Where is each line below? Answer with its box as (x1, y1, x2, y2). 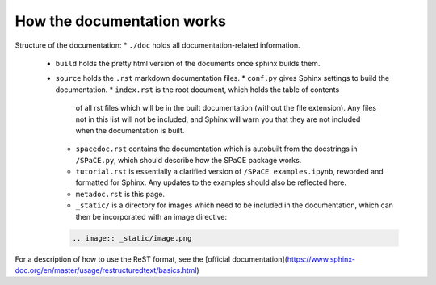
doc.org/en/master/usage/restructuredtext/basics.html (15, 265, 197, 275)
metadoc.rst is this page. (75, 189, 166, 199)
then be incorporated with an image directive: (75, 212, 228, 221)
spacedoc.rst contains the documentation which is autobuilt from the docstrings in (75, 144, 358, 153)
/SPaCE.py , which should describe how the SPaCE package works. (75, 155, 302, 165)
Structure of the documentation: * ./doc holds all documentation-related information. (15, 40, 300, 50)
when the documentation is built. (75, 125, 185, 135)
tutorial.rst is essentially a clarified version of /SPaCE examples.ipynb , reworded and (75, 166, 384, 177)
